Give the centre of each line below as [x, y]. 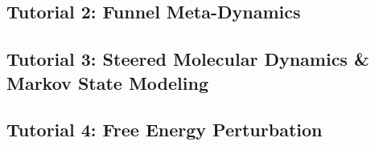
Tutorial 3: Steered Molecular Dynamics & [188, 59]
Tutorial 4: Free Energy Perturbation [165, 130]
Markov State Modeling [107, 82]
